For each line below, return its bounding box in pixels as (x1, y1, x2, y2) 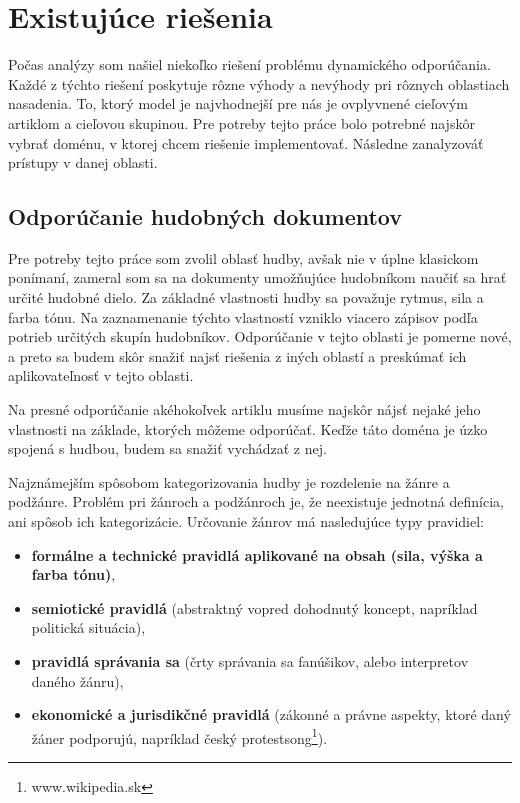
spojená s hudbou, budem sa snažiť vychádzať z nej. (8, 438, 327, 459)
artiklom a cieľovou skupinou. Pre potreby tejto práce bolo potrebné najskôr (8, 112, 475, 133)
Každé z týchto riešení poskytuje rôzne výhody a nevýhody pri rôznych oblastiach (8, 73, 510, 94)
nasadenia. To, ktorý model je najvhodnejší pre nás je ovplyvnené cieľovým (8, 93, 469, 114)
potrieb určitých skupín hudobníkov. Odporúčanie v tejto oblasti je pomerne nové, (8, 326, 512, 347)
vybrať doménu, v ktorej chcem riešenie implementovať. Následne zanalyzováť (8, 132, 484, 153)
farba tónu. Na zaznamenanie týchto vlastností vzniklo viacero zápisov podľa (8, 306, 478, 327)
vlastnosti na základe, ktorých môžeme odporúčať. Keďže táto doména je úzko (8, 418, 488, 439)
